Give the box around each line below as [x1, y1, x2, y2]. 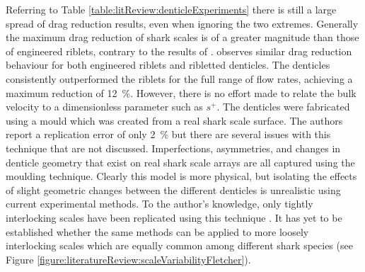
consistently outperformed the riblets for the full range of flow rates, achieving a [6, 71, 353, 86]
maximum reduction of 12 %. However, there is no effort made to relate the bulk [6, 85, 357, 100]
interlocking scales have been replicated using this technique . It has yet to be [6, 210, 342, 225]
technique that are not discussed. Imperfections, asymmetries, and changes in [6, 140, 341, 155]
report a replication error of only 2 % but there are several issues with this [6, 127, 331, 142]
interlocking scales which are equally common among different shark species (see [6, 238, 353, 253]
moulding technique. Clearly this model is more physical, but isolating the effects [6, 169, 357, 183]
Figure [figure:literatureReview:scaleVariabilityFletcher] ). [6, 251, 251, 266]
